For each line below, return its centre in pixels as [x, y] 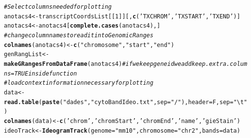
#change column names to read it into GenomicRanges [79, 35]
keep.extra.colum [219, 64]
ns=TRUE [16, 73]
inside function [53, 73]
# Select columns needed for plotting [58, 7]
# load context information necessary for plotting [79, 83]
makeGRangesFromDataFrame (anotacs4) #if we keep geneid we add [98, 64]
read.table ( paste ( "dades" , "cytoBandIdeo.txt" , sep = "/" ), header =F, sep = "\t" [126, 102]
